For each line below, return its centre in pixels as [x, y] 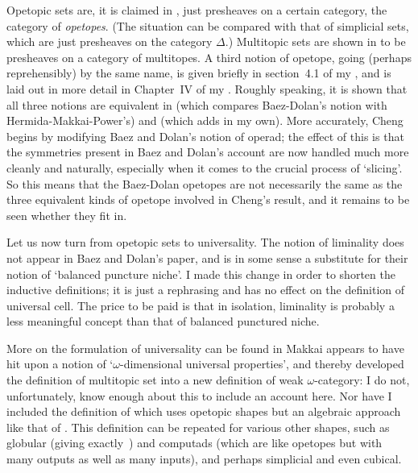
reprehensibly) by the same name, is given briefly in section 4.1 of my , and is [199, 73]
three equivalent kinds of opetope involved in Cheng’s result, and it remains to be [208, 199]
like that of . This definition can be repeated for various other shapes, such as [198, 427]
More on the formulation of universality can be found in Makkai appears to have [205, 348]
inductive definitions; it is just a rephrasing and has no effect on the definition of [206, 290]
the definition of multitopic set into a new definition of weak [155, 380]
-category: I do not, [362, 380]
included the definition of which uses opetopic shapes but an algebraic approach [204, 411]
